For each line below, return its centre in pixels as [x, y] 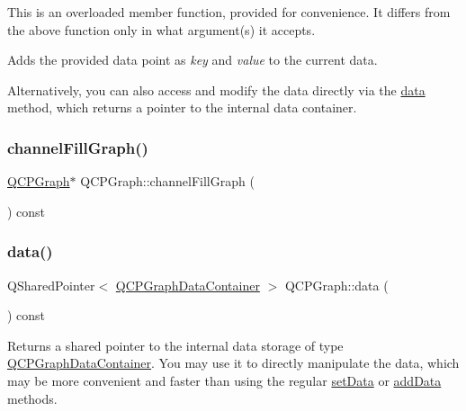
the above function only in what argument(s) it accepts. [161, 29]
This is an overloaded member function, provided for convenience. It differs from [229, 12]
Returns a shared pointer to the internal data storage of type [175, 345]
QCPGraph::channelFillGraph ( [167, 181]
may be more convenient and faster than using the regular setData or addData [224, 380]
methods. [32, 398]
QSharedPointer [51, 285]
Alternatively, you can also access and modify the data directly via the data [216, 89]
